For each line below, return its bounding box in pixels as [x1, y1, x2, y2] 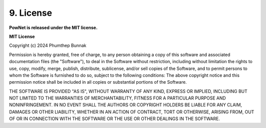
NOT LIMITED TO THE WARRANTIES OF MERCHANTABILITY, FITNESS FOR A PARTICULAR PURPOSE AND [9, 95, 226, 101]
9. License [9, 7, 52, 18]
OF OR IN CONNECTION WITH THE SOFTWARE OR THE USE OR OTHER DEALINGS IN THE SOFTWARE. [9, 116, 220, 122]
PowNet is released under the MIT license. [9, 25, 98, 31]
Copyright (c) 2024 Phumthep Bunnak [9, 42, 87, 49]
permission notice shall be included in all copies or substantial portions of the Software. [9, 79, 187, 85]
